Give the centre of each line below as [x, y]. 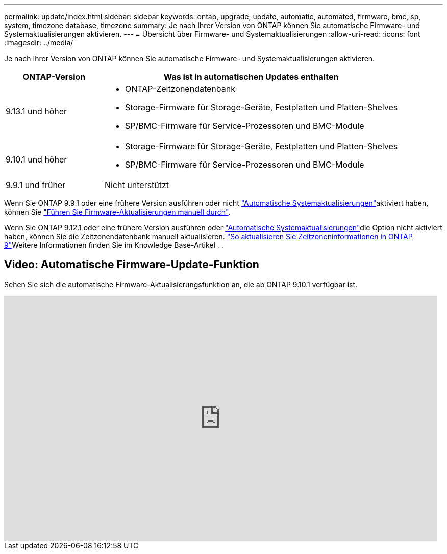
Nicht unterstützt [137, 185]
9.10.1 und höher [36, 159]
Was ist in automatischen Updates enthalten [251, 77]
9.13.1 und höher [36, 111]
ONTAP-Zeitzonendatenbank [180, 89]
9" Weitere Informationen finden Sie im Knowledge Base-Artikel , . [114, 245]
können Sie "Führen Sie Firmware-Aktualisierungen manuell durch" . [117, 212]
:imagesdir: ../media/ [39, 43]
